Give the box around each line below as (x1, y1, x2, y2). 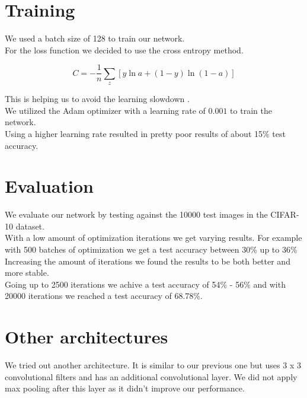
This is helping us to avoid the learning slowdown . (5, 93, 190, 105)
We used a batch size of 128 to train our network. (5, 32, 185, 44)
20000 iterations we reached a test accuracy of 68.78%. (5, 289, 203, 302)
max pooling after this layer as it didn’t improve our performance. (5, 382, 245, 394)
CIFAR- (270, 208, 299, 221)
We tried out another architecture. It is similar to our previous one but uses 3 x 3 (5, 359, 301, 371)
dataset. (15, 219, 44, 232)
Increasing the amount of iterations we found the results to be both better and (5, 254, 290, 267)
